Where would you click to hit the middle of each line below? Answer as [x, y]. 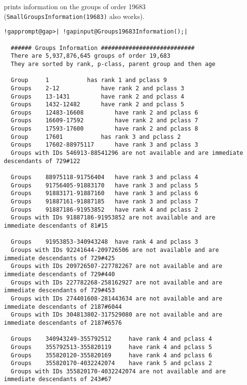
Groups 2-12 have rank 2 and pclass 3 [98, 88]
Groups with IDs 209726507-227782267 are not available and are [117, 266]
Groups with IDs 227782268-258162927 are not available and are [117, 282]
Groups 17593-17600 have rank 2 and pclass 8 [104, 129]
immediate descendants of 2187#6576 [63, 323]
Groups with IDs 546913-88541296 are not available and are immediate [127, 153]
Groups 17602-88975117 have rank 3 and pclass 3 [104, 145]
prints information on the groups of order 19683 [75, 6]
